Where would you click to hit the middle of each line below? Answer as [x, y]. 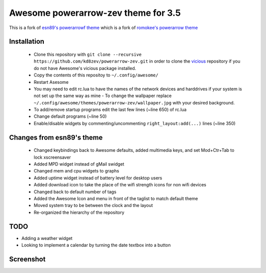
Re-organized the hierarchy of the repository [79, 212]
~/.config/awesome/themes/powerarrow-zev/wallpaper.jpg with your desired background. [134, 102]
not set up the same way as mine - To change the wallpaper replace [103, 96]
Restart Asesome [51, 82]
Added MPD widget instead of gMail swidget [79, 164]
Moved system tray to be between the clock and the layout [93, 205]
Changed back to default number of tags [75, 192]
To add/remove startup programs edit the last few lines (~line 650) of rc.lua [110, 110]
